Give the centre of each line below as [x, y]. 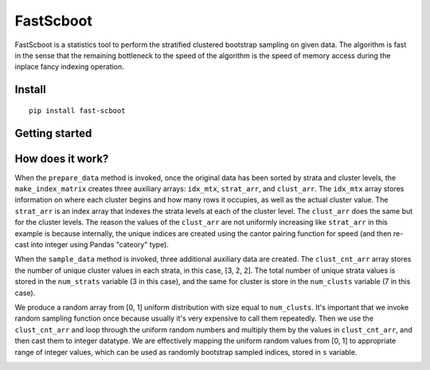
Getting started [53, 133]
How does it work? [62, 158]
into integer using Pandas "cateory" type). [100, 244]
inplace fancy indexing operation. [70, 67]
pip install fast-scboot [77, 110]
